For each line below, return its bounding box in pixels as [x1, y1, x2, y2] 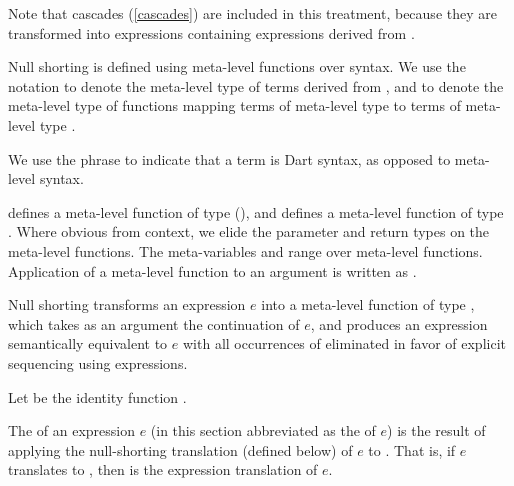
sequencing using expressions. [8, 352, 188, 373]
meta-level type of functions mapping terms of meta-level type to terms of [8, 95, 461, 116]
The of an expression [8, 420, 135, 441]
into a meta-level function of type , [261, 294, 475, 315]
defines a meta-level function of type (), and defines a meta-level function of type [8, 201, 504, 222]
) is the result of [387, 420, 486, 441]
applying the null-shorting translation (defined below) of [8, 439, 353, 460]
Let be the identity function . [8, 386, 187, 407]
